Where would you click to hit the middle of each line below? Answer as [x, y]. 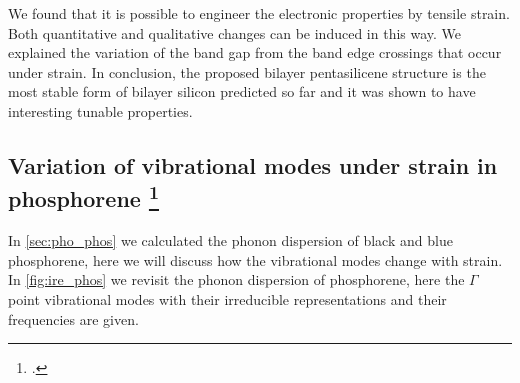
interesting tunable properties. [100, 110]
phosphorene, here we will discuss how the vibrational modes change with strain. [255, 259]
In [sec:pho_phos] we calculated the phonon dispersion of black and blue [230, 240]
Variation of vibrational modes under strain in [253, 164]
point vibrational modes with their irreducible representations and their [227, 298]
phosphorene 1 [83, 196]
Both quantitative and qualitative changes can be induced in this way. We [235, 32]
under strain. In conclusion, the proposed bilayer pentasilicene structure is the [247, 71]
